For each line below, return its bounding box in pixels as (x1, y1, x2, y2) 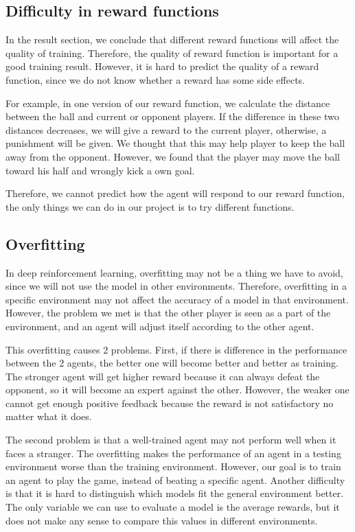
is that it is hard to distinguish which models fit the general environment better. (5, 486, 344, 500)
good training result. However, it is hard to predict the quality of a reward (5, 59, 319, 73)
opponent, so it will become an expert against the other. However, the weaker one (5, 382, 350, 397)
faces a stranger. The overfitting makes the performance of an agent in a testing (5, 446, 341, 460)
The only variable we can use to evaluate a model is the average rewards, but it (5, 500, 340, 514)
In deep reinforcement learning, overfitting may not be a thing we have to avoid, (5, 265, 343, 279)
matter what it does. (5, 409, 92, 424)
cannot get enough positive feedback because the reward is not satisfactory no (5, 395, 334, 410)
